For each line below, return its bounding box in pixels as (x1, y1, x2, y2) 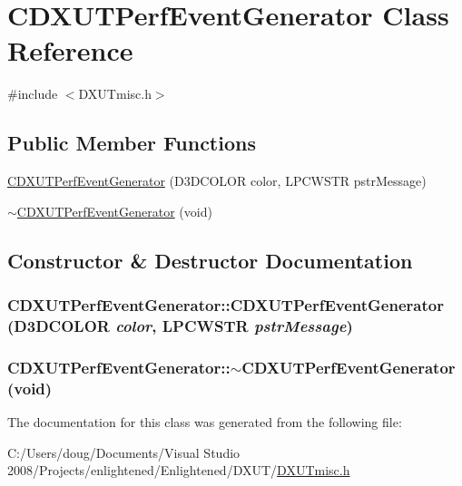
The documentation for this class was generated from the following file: (7, 412, 402, 431)
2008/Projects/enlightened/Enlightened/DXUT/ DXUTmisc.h (7, 461, 350, 480)
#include (7, 84, 58, 103)
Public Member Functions (7, 129, 256, 157)
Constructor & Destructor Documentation (7, 246, 413, 274)
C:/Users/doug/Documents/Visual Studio (7, 442, 241, 462)
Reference (7, 32, 133, 69)
